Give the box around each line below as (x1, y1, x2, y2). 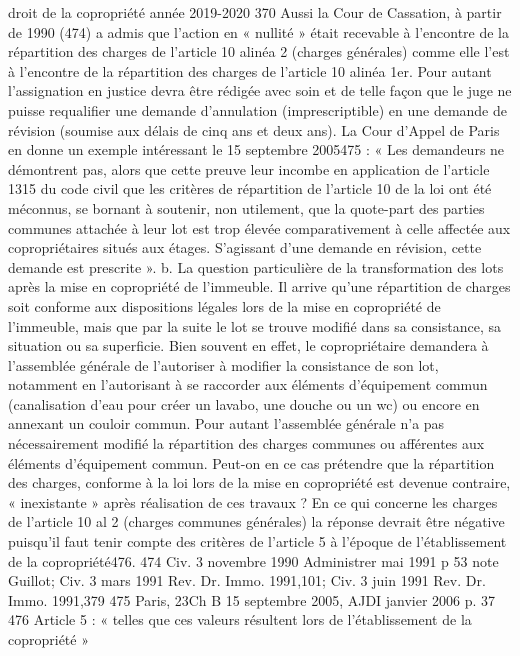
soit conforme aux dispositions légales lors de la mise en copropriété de (8, 295, 441, 316)
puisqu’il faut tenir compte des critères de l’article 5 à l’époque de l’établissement (8, 531, 507, 552)
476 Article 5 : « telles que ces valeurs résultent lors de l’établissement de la (8, 609, 472, 630)
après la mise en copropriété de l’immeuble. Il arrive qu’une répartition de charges (8, 276, 511, 297)
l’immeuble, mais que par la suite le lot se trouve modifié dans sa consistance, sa (8, 315, 501, 336)
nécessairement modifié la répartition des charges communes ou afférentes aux (8, 433, 485, 454)
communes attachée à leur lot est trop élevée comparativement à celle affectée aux (8, 217, 511, 238)
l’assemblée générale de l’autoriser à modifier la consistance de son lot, (8, 354, 439, 375)
